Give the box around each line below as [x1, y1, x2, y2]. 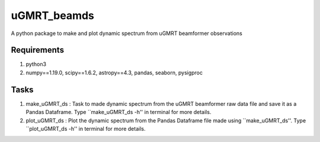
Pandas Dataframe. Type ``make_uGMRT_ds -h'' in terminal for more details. [25, 109, 212, 116]
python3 [25, 61, 47, 68]
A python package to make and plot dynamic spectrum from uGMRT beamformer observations [11, 30, 242, 37]
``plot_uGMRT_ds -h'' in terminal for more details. [25, 125, 146, 132]
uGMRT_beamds [11, 9, 95, 22]
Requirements [11, 45, 65, 55]
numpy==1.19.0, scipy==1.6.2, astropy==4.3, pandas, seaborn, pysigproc [25, 69, 203, 76]
